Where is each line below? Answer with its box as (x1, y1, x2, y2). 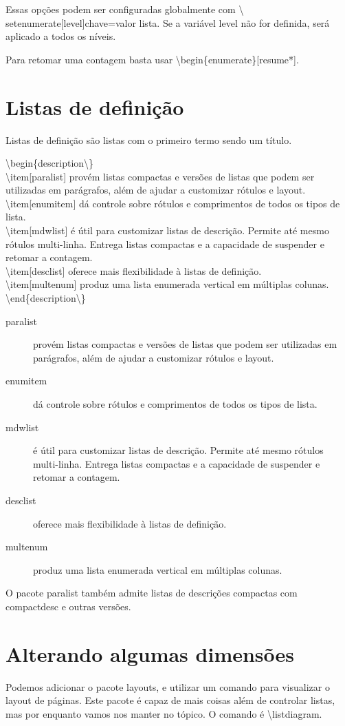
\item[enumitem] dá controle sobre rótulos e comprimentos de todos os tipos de (5, 196, 340, 210)
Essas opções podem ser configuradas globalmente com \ (5, 2, 244, 16)
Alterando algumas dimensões (5, 639, 295, 667)
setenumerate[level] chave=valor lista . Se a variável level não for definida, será (5, 15, 330, 30)
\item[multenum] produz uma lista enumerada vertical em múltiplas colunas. (5, 277, 329, 291)
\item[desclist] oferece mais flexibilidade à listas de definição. (5, 263, 262, 278)
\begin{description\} (5, 156, 94, 170)
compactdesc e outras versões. (5, 599, 131, 613)
